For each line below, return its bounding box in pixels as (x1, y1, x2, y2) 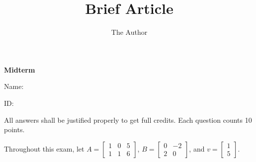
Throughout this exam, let (4, 143, 85, 154)
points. (4, 124, 25, 135)
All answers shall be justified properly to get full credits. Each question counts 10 (4, 114, 252, 125)
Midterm (4, 64, 35, 75)
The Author (111, 27, 148, 37)
